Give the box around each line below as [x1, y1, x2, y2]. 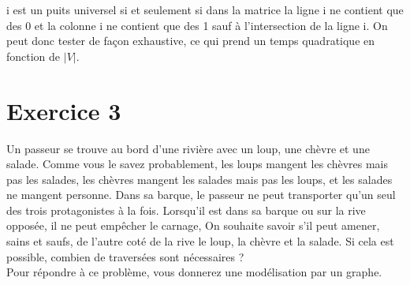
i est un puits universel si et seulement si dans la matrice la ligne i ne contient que [6, 2, 404, 17]
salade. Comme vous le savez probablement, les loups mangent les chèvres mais [6, 156, 388, 172]
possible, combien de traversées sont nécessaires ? [6, 248, 244, 264]
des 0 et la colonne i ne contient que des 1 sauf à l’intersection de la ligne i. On [6, 17, 388, 33]
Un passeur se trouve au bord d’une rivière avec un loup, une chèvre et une [6, 140, 370, 156]
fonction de [6, 47, 61, 64]
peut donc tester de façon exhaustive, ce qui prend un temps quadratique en [6, 32, 375, 49]
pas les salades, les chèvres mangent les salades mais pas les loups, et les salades [6, 171, 393, 187]
